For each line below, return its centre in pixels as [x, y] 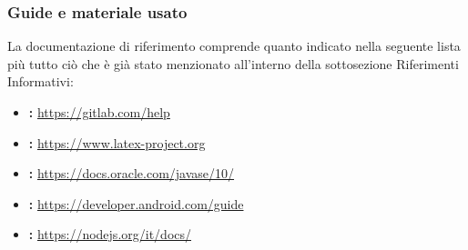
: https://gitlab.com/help [99, 112]
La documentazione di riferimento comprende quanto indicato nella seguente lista [234, 46]
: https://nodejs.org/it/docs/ [110, 234]
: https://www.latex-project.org [117, 142]
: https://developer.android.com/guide [136, 203]
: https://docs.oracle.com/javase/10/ [132, 173]
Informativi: [41, 81]
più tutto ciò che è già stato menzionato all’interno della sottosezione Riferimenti [233, 63]
